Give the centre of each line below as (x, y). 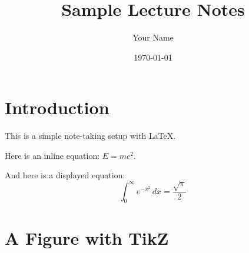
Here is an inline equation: (52, 155)
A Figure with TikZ (87, 237)
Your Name (153, 37)
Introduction (57, 107)
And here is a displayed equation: (65, 175)
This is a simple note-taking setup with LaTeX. (90, 136)
